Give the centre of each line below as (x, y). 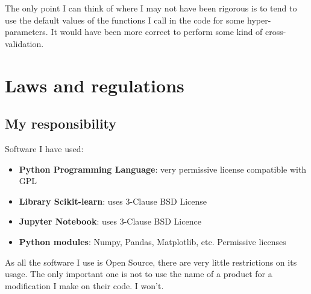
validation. (24, 43)
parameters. (27, 32)
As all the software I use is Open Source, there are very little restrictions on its (151, 262)
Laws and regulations (95, 85)
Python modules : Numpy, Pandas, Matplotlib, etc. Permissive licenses (152, 241)
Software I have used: (44, 148)
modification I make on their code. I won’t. (84, 285)
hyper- (259, 20)
